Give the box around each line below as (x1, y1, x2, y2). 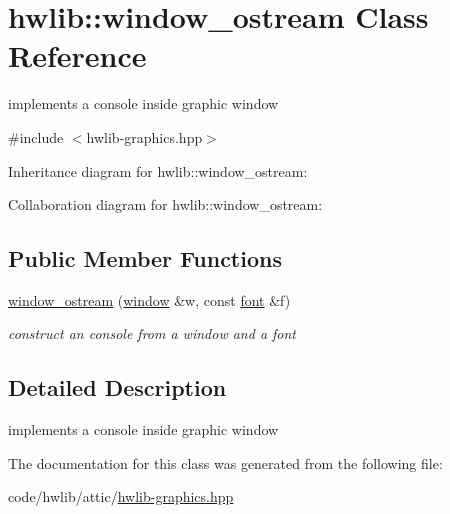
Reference (8, 35, 147, 76)
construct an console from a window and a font (8, 323, 297, 344)
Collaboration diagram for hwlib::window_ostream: (8, 194, 323, 215)
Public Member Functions (8, 243, 282, 274)
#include (8, 126, 64, 147)
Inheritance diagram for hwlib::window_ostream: (8, 160, 308, 181)
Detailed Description (8, 372, 227, 403)
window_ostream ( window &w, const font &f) (8, 289, 291, 310)
